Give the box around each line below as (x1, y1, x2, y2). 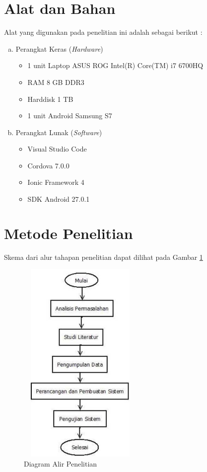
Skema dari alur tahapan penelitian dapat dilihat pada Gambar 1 (4, 251, 203, 262)
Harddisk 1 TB (27, 93, 73, 104)
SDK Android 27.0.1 (27, 194, 90, 204)
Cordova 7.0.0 (27, 160, 69, 170)
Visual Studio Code (27, 144, 87, 154)
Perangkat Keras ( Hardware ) (15, 43, 103, 54)
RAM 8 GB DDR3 (27, 77, 84, 87)
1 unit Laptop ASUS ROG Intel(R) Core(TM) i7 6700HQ (27, 60, 204, 71)
